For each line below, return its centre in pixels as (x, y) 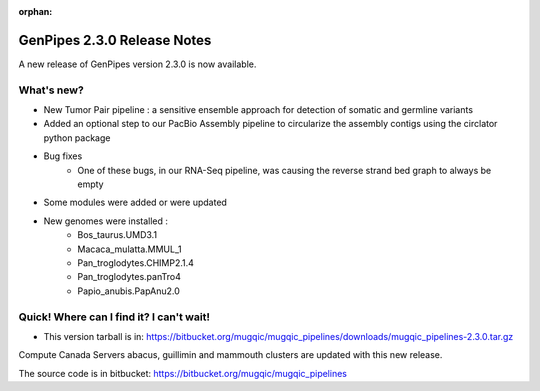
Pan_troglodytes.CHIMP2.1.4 (136, 262)
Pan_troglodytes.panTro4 (129, 277)
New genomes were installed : (106, 221)
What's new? (51, 90)
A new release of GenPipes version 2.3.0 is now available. (137, 64)
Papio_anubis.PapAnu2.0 (128, 291)
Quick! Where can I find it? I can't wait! (114, 317)
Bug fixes (63, 156)
